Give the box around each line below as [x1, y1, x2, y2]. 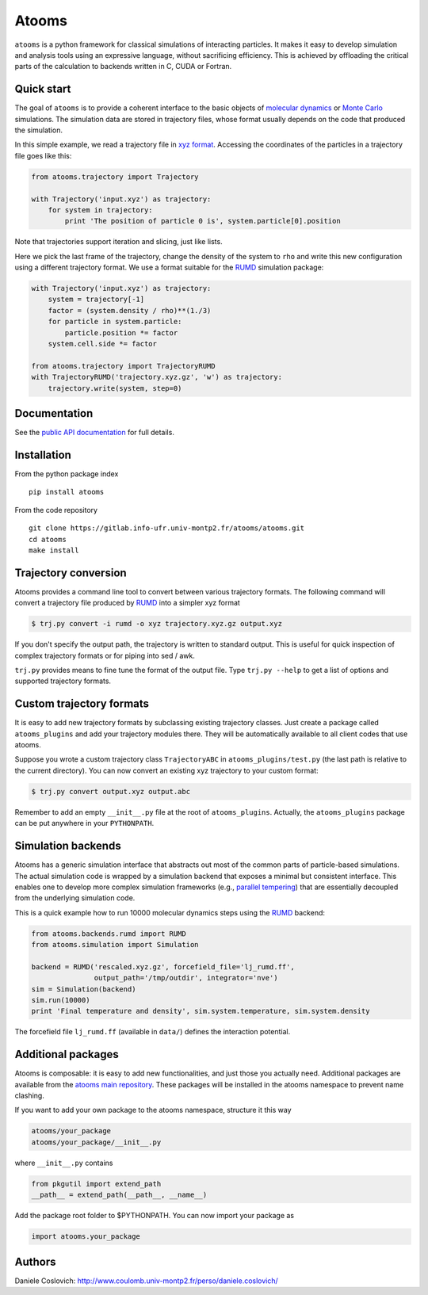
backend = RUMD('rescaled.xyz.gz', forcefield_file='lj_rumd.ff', [31, 962, 295, 971]
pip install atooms [29, 487, 105, 497]
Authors [14, 1255, 56, 1268]
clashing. [14, 1091, 45, 1101]
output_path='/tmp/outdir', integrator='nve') [94, 973, 278, 983]
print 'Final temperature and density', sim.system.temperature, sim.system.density [31, 1007, 370, 1016]
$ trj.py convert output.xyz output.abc [31, 787, 190, 796]
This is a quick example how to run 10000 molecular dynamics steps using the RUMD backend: [14, 907, 325, 917]
